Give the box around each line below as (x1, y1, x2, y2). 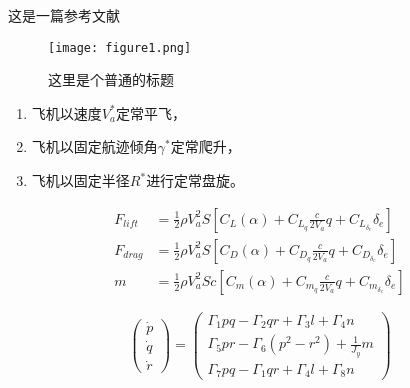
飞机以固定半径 (31, 170, 130, 191)
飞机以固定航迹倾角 (31, 136, 158, 157)
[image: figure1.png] (48, 40, 192, 55)
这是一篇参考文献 (8, 5, 120, 25)
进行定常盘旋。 (146, 170, 245, 191)
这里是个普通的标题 (48, 69, 174, 90)
